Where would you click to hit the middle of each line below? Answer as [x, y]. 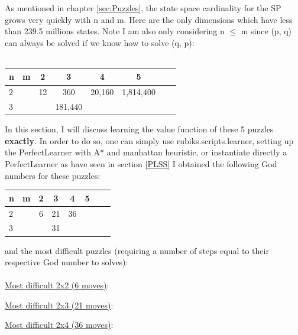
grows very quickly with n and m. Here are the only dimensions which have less [149, 19]
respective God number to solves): [67, 262]
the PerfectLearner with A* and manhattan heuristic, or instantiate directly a [146, 152]
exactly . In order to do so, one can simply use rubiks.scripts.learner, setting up [149, 140]
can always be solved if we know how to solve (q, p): [100, 42]
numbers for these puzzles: [53, 175]
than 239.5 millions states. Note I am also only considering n [115, 31]
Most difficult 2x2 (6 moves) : [57, 285]
